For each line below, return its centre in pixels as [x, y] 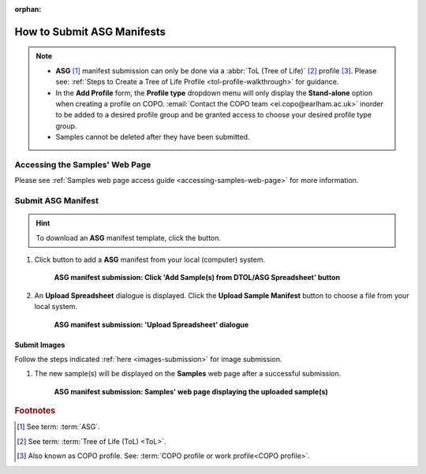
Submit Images [40, 345]
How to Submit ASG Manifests [90, 32]
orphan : [28, 9]
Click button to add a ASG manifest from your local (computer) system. [150, 259]
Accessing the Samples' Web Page [83, 164]
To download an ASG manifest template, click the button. [128, 237]
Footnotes [35, 411]
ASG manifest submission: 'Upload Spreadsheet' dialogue [151, 324]
